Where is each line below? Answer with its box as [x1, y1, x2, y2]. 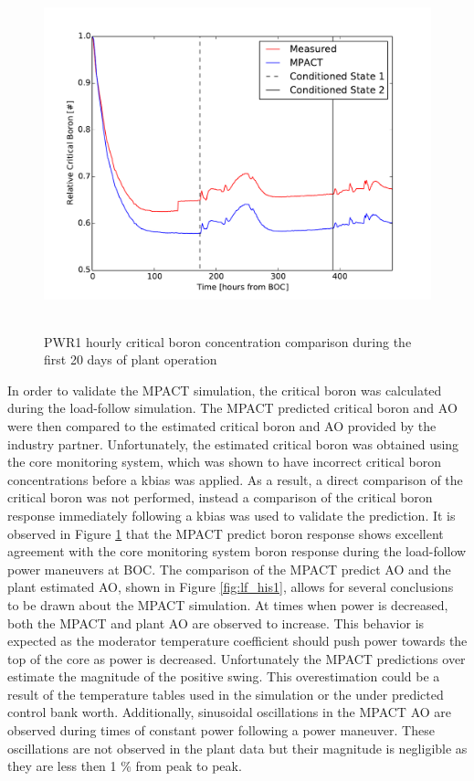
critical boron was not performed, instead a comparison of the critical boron [7, 488, 433, 507]
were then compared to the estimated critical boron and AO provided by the [7, 416, 437, 435]
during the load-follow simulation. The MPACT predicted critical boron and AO [7, 398, 458, 417]
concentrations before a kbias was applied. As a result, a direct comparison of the [7, 470, 463, 489]
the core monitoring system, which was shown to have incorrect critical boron [7, 452, 441, 471]
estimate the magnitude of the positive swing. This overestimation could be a [7, 667, 440, 686]
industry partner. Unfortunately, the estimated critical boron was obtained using [7, 434, 459, 453]
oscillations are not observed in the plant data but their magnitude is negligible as [7, 738, 468, 757]
